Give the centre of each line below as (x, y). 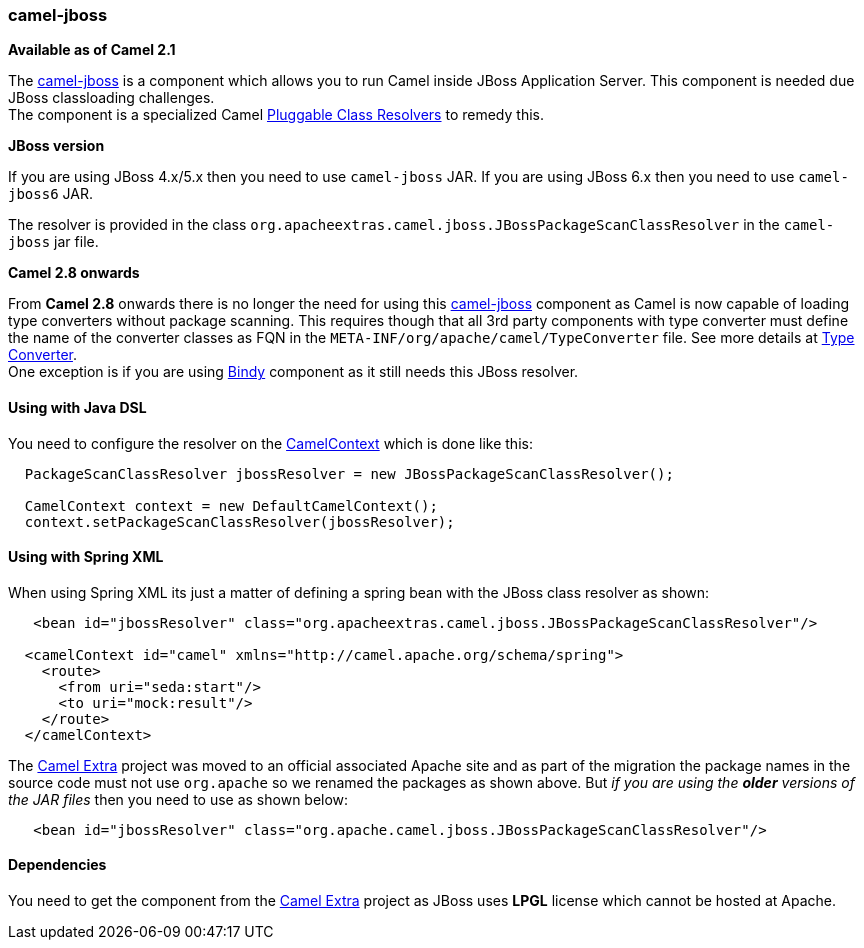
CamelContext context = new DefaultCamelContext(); (231, 505)
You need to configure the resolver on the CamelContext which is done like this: (270, 443)
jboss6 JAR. (50, 194)
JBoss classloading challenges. (111, 98)
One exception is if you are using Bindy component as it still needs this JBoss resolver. (293, 372)
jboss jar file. (53, 242)
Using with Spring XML (86, 557)
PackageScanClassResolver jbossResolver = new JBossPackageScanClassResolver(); (349, 473)
